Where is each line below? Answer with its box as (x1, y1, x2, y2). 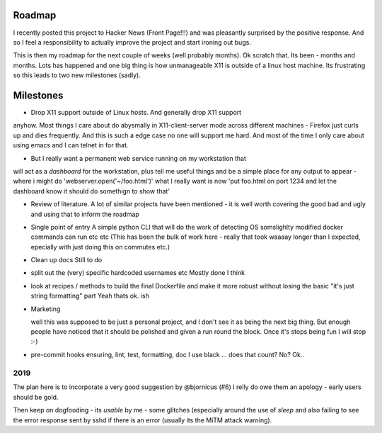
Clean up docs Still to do (30, 256, 103, 264)
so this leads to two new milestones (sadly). (13, 71, 141, 79)
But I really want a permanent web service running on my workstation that (30, 154, 247, 162)
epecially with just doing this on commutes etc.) (30, 242, 170, 251)
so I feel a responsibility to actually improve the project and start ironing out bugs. (13, 38, 251, 46)
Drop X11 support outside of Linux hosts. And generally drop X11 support (30, 108, 242, 116)
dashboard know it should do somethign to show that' (13, 186, 170, 195)
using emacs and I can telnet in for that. (13, 141, 129, 150)
